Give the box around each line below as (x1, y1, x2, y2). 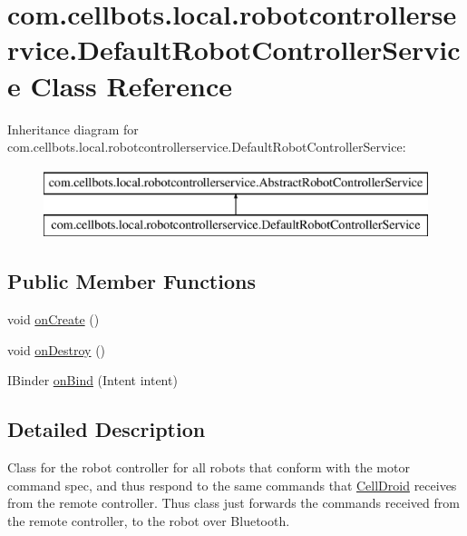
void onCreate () (7, 310, 100, 329)
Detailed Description (7, 415, 206, 443)
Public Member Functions (7, 267, 256, 295)
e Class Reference (7, 66, 232, 104)
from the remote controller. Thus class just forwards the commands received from (7, 493, 460, 512)
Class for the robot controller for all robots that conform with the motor (7, 458, 410, 477)
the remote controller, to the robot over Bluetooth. (7, 511, 290, 530)
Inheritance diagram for (7, 119, 139, 138)
